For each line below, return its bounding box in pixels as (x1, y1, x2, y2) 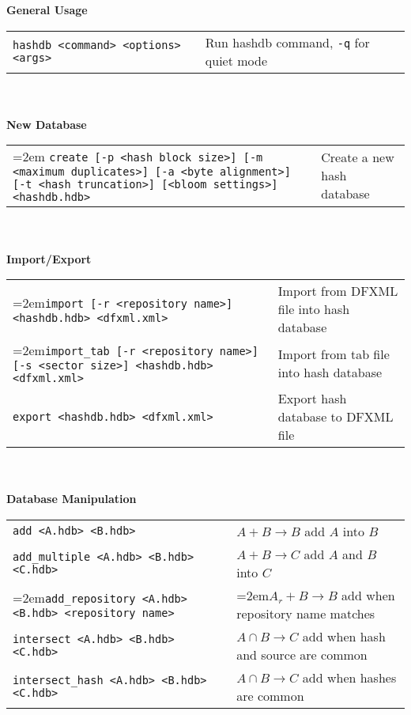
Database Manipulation (6, 490, 137, 507)
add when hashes (302, 668, 397, 687)
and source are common (236, 645, 368, 664)
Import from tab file (277, 344, 390, 363)
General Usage (6, 2, 88, 17)
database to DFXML (277, 407, 394, 426)
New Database (6, 115, 87, 132)
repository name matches (236, 603, 375, 622)
